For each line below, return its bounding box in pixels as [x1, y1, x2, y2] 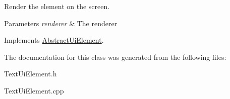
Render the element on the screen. [4, 1, 110, 11]
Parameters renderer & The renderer [4, 18, 118, 28]
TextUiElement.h [4, 68, 57, 79]
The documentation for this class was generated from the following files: [4, 51, 226, 62]
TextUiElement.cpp [4, 85, 64, 95]
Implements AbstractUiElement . [4, 35, 104, 45]
